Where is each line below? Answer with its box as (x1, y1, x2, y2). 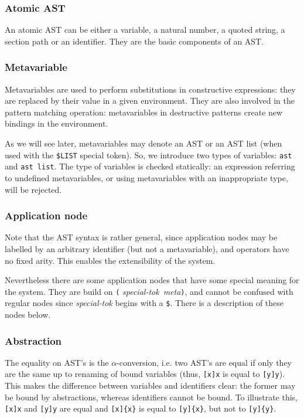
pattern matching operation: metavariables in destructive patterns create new (5, 106, 283, 118)
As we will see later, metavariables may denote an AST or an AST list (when (5, 137, 282, 149)
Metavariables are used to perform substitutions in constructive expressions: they (5, 83, 296, 95)
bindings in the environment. (5, 117, 108, 130)
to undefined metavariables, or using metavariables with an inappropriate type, (5, 171, 288, 183)
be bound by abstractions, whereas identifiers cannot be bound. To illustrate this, (5, 390, 298, 403)
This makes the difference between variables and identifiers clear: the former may (5, 379, 296, 392)
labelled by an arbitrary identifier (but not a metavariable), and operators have (5, 242, 289, 254)
